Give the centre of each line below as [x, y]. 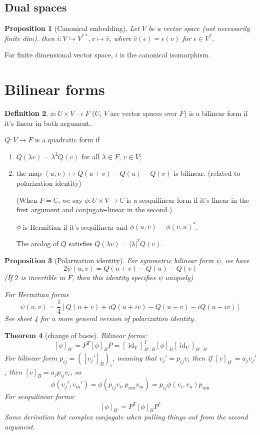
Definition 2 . [26, 113]
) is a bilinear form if [216, 113]
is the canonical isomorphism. [165, 55]
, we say [70, 200]
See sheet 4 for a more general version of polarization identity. [100, 318]
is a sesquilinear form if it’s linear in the [188, 200]
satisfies [80, 243]
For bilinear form [31, 357]
